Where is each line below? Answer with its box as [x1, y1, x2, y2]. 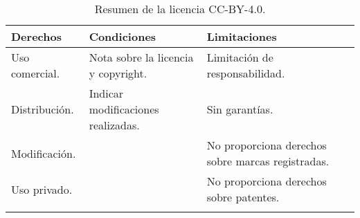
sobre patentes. [206, 189, 280, 205]
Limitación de [206, 49, 273, 65]
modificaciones [89, 101, 159, 117]
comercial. [11, 65, 60, 81]
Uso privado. [11, 181, 73, 197]
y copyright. [89, 65, 147, 81]
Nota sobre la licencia [89, 49, 194, 65]
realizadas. [89, 117, 140, 133]
